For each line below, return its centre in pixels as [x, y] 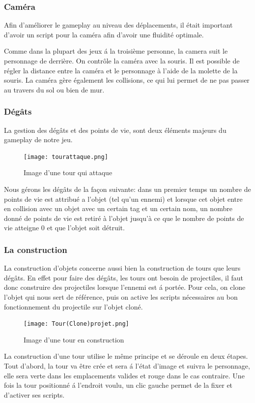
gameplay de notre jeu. [38, 139]
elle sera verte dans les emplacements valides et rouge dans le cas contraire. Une [124, 375]
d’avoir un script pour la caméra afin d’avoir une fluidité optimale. [104, 34]
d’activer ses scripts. [34, 394]
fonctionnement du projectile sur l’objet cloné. [73, 306]
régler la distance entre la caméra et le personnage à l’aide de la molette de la [121, 70]
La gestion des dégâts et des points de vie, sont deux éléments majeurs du [115, 130]
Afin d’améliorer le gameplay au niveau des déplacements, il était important [118, 25]
